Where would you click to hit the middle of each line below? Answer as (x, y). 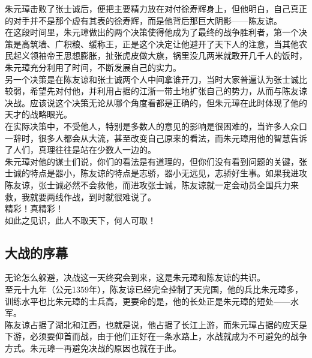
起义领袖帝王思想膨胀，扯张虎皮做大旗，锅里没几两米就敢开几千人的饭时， (160, 55)
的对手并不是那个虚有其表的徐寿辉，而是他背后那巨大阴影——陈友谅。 (143, 20)
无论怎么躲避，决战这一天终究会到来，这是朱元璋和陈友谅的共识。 (135, 277)
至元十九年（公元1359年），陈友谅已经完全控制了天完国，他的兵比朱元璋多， (154, 289)
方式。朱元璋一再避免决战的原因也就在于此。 (93, 348)
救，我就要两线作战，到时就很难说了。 (80, 196)
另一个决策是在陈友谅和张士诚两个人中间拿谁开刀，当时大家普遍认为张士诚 (152, 79)
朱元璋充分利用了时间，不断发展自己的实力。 (93, 67)
